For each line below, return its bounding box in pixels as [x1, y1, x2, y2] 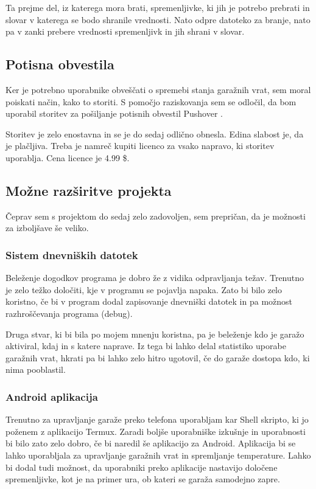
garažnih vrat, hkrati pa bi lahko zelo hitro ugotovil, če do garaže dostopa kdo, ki [5, 351, 310, 364]
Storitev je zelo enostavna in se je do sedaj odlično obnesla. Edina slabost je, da [5, 127, 304, 140]
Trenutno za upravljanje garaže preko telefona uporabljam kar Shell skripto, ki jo [5, 413, 309, 426]
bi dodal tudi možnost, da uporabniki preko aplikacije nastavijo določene [5, 460, 278, 473]
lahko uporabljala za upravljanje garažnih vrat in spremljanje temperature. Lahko [5, 448, 311, 461]
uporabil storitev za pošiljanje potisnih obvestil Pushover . [5, 107, 223, 120]
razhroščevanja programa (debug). [5, 307, 133, 319]
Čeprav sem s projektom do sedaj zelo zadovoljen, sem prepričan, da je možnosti [5, 209, 306, 222]
